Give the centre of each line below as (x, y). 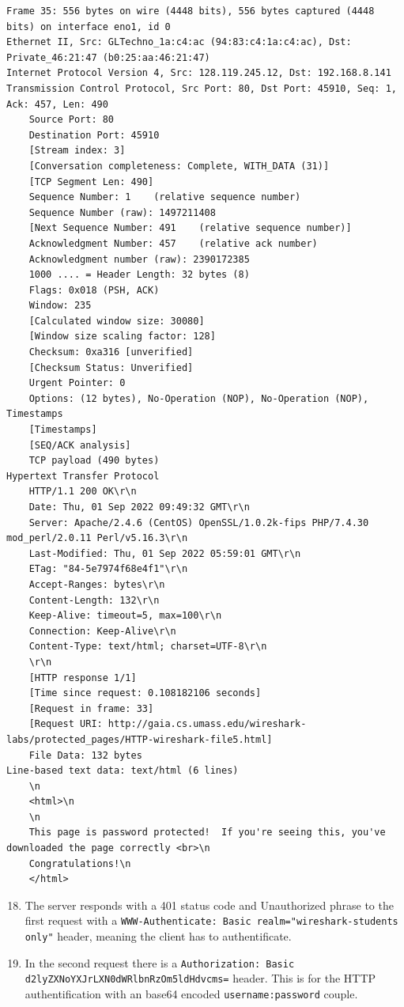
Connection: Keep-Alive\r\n (102, 631)
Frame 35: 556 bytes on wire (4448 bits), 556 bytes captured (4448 (191, 11)
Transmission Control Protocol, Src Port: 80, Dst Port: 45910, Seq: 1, (202, 88)
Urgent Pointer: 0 (77, 383)
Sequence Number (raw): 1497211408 (122, 212)
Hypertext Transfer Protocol (83, 476)
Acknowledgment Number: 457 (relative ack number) (173, 243)
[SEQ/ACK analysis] (80, 445)
